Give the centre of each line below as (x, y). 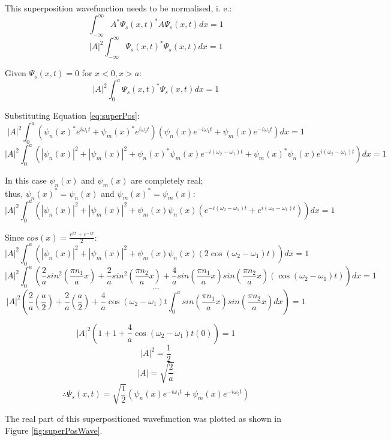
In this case (26, 180)
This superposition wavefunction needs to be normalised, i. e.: (118, 8)
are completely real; (167, 180)
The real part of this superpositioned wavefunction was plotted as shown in (143, 418)
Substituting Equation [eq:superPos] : (72, 115)
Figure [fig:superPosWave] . (54, 430)
